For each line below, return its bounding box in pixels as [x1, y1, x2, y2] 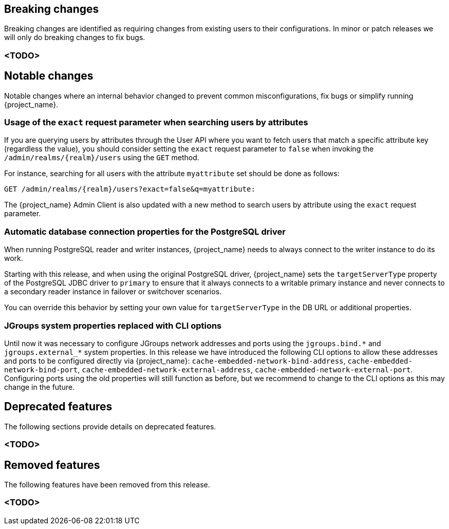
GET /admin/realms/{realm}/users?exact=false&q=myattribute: [4, 185, 255, 194]
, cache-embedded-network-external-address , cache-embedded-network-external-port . [78, 365, 413, 374]
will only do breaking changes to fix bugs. [4, 33, 145, 42]
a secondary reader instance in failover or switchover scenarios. [4, 287, 222, 296]
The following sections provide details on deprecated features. [4, 422, 216, 431]
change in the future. [4, 382, 75, 391]
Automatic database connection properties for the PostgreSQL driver [4, 226, 286, 237]
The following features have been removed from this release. [4, 480, 210, 489]
